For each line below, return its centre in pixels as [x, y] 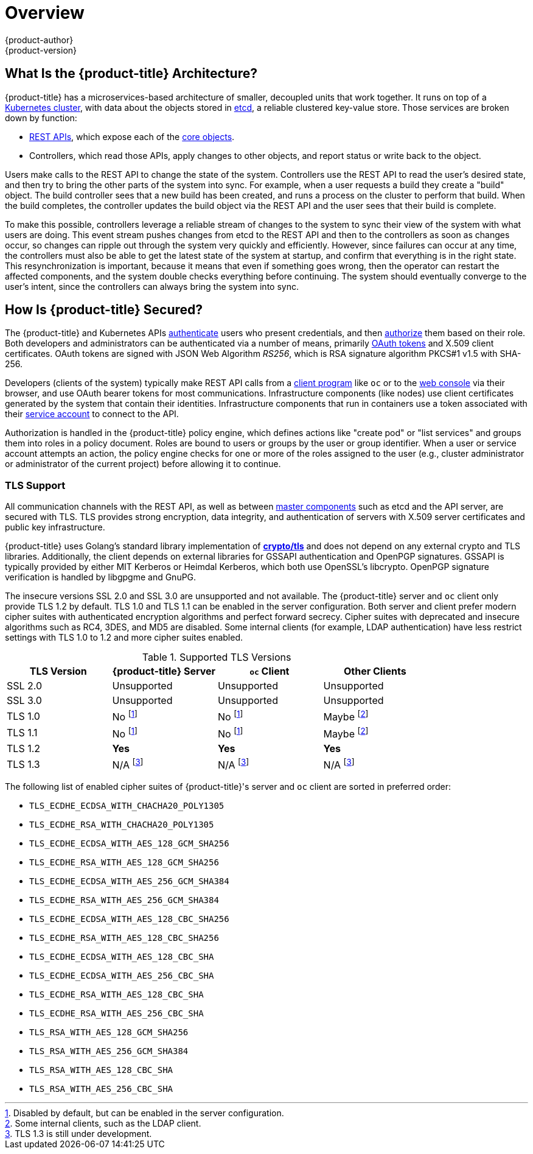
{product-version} [41, 50]
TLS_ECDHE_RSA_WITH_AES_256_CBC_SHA [117, 1014]
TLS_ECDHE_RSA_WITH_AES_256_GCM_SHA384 [124, 900]
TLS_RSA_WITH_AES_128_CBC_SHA [101, 1070]
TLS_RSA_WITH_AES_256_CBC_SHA [101, 1089]
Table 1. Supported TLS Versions [217, 657]
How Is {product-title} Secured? [104, 310]
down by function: [41, 118]
